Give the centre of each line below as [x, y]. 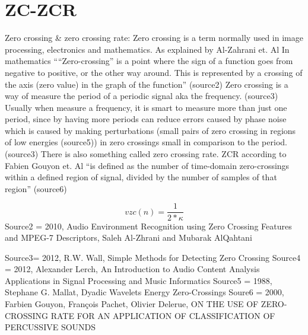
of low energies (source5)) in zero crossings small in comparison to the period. [146, 142]
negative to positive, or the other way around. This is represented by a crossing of [154, 72]
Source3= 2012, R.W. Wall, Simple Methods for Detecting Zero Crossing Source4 [153, 257]
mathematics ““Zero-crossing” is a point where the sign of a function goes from [149, 61]
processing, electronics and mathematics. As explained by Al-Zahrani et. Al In [147, 49]
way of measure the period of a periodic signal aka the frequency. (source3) [142, 96]
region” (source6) [36, 188]
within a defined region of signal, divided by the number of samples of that [141, 177]
